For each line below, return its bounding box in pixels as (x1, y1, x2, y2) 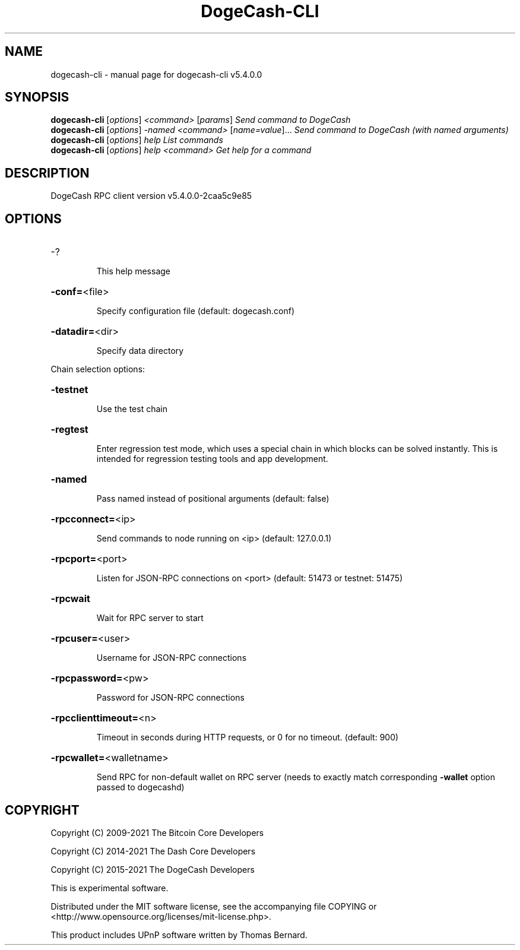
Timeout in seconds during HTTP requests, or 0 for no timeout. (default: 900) (96, 732, 399, 743)
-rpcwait (50, 593, 90, 605)
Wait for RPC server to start (96, 613, 204, 623)
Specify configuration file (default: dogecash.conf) (96, 306, 295, 316)
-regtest (50, 423, 88, 436)
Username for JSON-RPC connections (96, 653, 247, 663)
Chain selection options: (50, 364, 145, 375)
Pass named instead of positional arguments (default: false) (96, 493, 329, 504)
